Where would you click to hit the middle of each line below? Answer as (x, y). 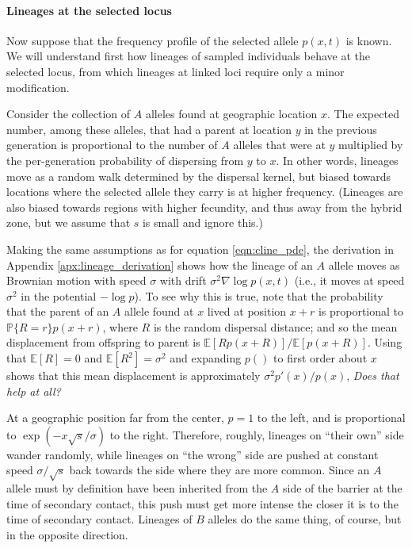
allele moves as (364, 264)
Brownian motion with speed (76, 280)
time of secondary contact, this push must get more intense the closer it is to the (202, 503)
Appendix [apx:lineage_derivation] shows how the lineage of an (160, 264)
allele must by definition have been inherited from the (137, 488)
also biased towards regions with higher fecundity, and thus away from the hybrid (204, 207)
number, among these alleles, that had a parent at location (149, 129)
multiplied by (371, 145)
